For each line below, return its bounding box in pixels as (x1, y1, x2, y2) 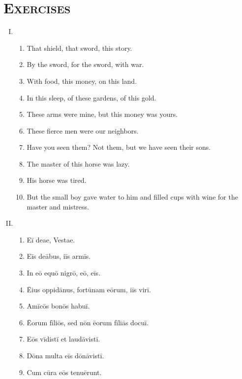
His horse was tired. (27, 175, 87, 185)
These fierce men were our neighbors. (27, 125, 139, 136)
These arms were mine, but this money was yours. (27, 109, 178, 119)
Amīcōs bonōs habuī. (27, 301, 90, 311)
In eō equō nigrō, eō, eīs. (27, 268, 101, 278)
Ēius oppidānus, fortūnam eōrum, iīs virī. (27, 284, 151, 294)
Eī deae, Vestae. (27, 234, 75, 244)
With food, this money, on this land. (27, 75, 137, 86)
